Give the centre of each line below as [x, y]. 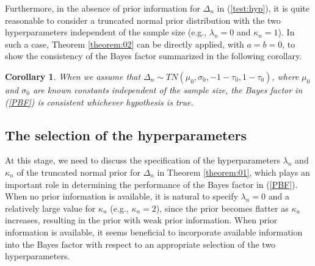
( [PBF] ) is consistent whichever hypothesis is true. [99, 102]
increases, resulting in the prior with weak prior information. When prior [141, 220]
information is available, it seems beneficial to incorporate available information [154, 232]
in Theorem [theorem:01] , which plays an [234, 172]
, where [285, 76]
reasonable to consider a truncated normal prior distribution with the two [143, 20]
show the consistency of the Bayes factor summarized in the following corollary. [154, 56]
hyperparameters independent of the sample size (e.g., [106, 32]
